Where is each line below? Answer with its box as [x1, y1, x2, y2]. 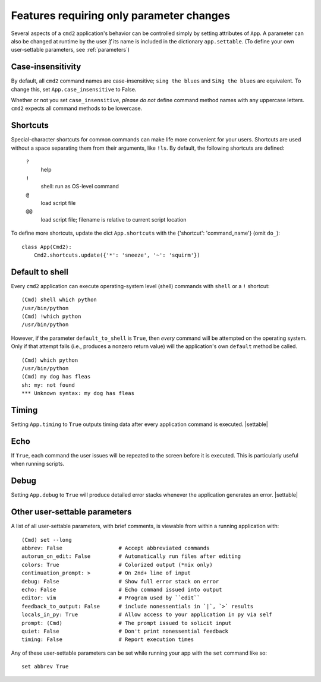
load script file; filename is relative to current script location [40, 216, 187, 223]
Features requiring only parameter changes [11, 9, 231, 22]
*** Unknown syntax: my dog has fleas [21, 390, 135, 397]
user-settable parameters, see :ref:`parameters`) [11, 46, 130, 53]
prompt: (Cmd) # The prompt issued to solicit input [21, 620, 232, 626]
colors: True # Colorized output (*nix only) [21, 561, 213, 568]
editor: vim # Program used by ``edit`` [21, 595, 200, 601]
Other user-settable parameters [11, 507, 132, 517]
